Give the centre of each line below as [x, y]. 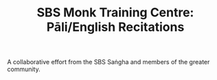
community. [24, 69]
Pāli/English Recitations [115, 27]
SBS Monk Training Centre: [115, 13]
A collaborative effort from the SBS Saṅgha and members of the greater [108, 62]
